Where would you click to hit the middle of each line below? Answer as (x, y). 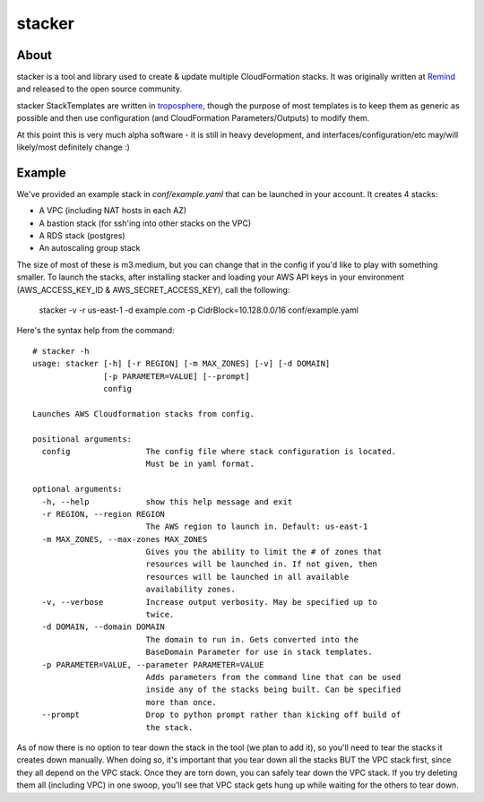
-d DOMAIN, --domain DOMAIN (104, 627)
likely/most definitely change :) (73, 147)
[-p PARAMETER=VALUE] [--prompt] (177, 376)
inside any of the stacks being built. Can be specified (273, 690)
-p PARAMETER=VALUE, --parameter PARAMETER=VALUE (153, 664)
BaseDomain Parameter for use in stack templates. (259, 652)
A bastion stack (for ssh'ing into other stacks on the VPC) (145, 223)
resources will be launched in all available (247, 577)
